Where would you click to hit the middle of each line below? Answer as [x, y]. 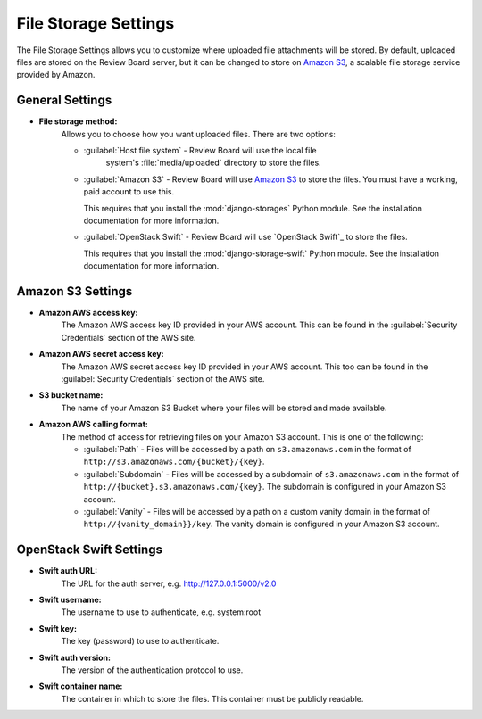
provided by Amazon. [56, 75]
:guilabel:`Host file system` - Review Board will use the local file [200, 151]
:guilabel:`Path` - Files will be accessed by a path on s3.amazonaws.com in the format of [248, 449]
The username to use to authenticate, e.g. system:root [161, 612]
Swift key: [58, 628]
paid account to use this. [129, 192]
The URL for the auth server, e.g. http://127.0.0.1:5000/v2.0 [169, 583]
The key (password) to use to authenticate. [140, 641]
